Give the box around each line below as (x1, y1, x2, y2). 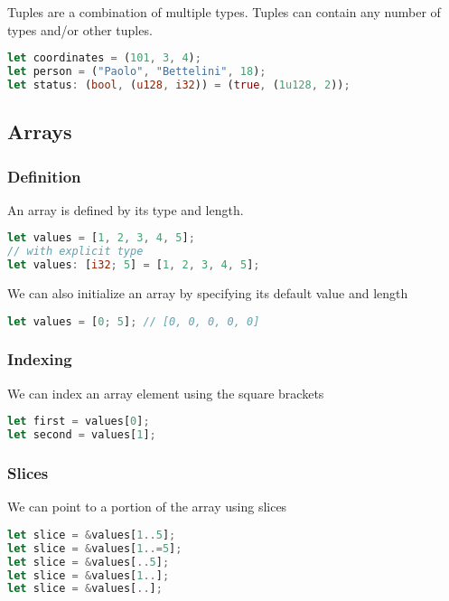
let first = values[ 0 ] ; (7, 415, 150, 428)
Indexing (7, 348, 72, 371)
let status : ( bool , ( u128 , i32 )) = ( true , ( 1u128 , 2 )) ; (7, 78, 351, 91)
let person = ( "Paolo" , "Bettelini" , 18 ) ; (7, 65, 267, 79)
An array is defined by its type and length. (7, 200, 244, 219)
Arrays (7, 117, 72, 146)
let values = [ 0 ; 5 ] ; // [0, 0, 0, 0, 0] (7, 315, 260, 328)
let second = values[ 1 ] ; (7, 428, 156, 442)
